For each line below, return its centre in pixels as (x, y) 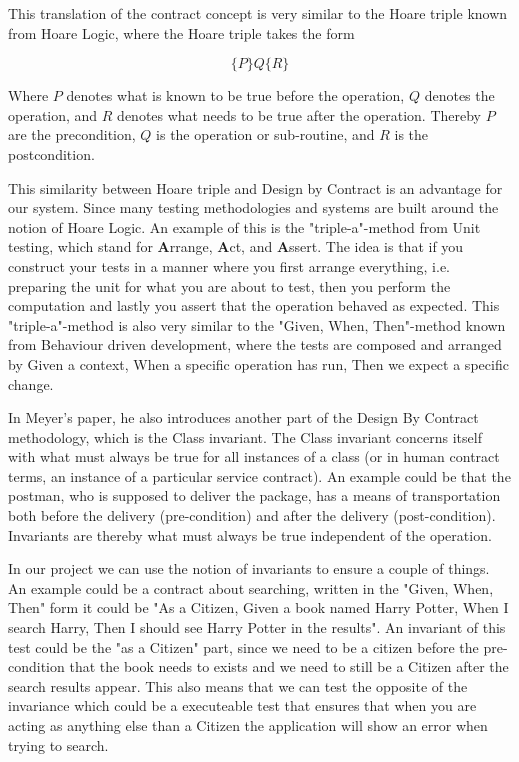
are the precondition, (72, 134)
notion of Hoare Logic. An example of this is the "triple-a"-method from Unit (244, 226)
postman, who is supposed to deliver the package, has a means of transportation (254, 495)
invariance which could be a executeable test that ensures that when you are (242, 705)
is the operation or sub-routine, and (265, 134)
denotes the (459, 95)
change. (31, 383)
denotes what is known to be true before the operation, (235, 95)
